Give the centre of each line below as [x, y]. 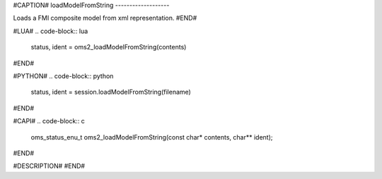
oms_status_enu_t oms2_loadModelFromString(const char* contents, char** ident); [152, 137]
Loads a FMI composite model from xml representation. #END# [105, 18]
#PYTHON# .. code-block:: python [63, 76]
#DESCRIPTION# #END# [49, 166]
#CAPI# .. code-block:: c [49, 121]
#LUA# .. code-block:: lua [51, 31]
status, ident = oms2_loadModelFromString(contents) [109, 47]
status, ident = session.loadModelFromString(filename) [111, 92]
